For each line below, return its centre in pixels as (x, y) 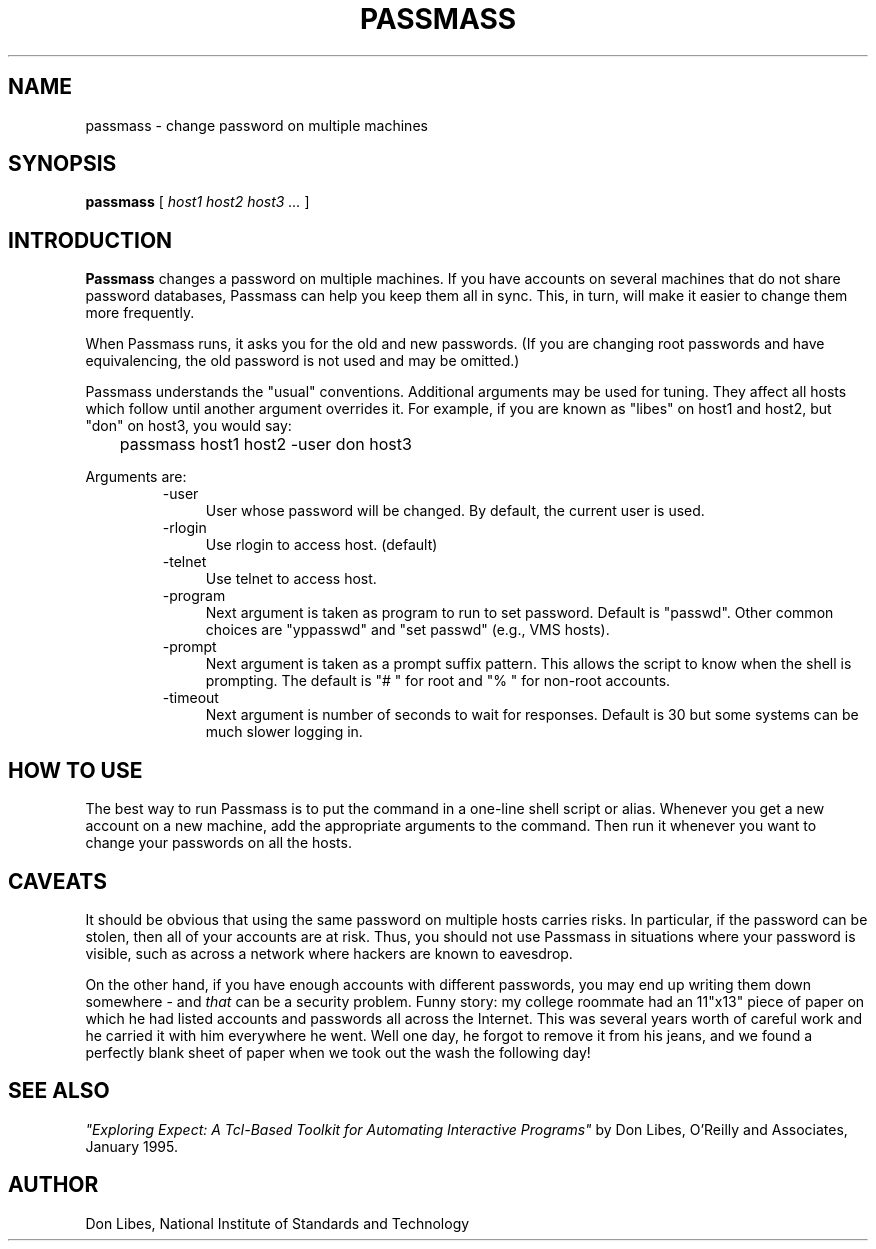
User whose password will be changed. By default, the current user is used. (455, 511)
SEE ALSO (59, 1091)
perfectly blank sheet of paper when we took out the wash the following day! (338, 1052)
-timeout (190, 698)
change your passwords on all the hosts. (218, 843)
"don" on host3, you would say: (188, 426)
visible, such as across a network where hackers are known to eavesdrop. (329, 953)
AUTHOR (53, 1185)
